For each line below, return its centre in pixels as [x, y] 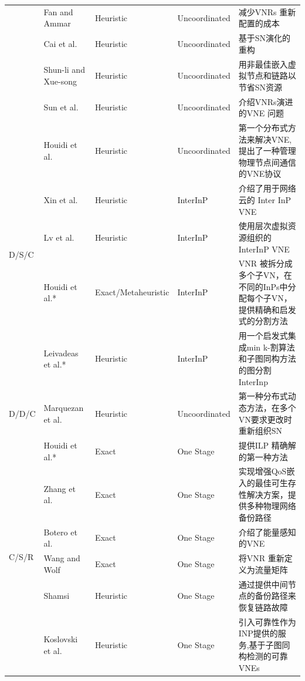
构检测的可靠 [263, 656]
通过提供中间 [263, 584]
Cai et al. [60, 43]
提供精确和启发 [267, 309]
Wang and [62, 558]
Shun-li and [64, 70]
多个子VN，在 [265, 274]
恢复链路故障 [263, 607]
